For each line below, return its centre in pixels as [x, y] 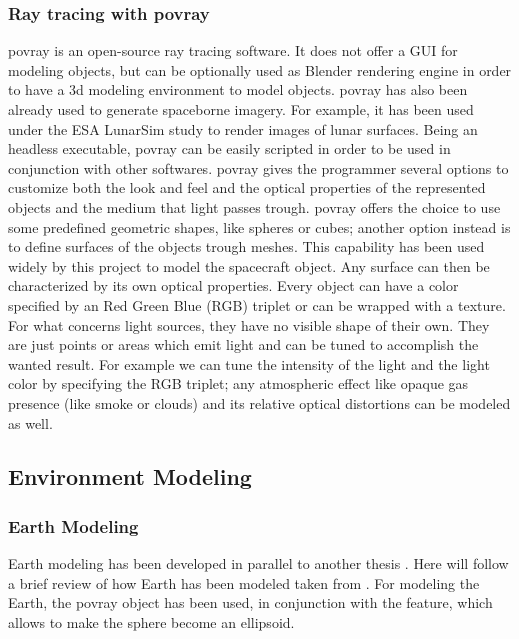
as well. [30, 422]
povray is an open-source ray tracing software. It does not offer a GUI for [233, 50]
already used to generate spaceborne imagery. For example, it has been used [241, 109]
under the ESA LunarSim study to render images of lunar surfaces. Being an [243, 128]
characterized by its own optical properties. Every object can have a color [233, 285]
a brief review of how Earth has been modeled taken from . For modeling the [244, 582]
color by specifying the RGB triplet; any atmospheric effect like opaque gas [238, 383]
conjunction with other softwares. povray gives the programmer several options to [258, 167]
